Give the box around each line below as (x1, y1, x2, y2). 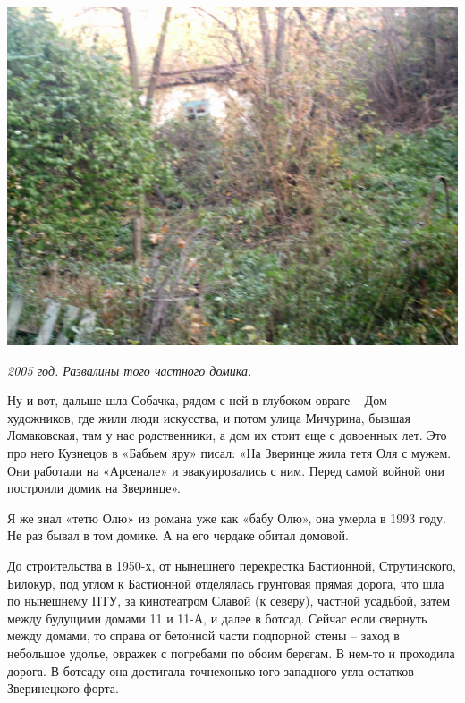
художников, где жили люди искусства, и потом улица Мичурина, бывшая (7, 408, 410, 427)
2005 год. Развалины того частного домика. (7, 360, 252, 379)
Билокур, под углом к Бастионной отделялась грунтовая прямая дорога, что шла (7, 573, 444, 592)
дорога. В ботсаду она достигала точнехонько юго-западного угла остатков (7, 661, 414, 680)
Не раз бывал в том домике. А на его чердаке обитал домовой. (7, 526, 349, 545)
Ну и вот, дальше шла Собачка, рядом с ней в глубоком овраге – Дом (7, 391, 387, 410)
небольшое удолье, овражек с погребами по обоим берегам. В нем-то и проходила (7, 643, 455, 662)
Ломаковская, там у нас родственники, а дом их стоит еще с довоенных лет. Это (7, 426, 447, 445)
